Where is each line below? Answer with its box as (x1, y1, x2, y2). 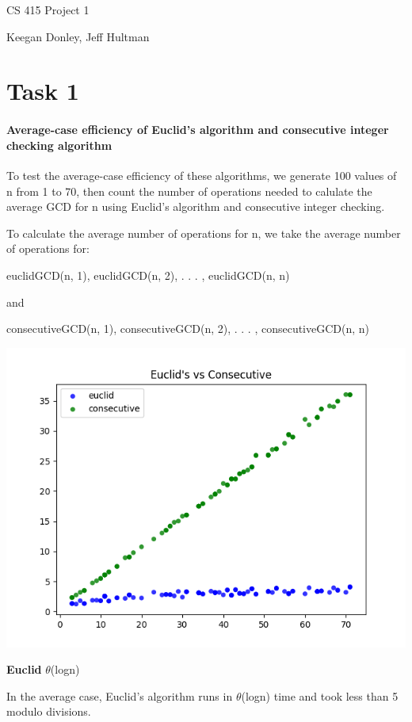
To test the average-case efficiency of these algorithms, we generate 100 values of (6, 166, 397, 183)
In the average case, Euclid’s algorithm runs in (6, 687, 233, 704)
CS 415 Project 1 (6, 2, 90, 17)
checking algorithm (6, 136, 113, 153)
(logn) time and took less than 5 (241, 687, 399, 704)
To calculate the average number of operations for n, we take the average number (6, 224, 401, 241)
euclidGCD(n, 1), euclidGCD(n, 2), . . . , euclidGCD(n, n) (6, 266, 290, 283)
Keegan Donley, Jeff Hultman (6, 28, 150, 44)
